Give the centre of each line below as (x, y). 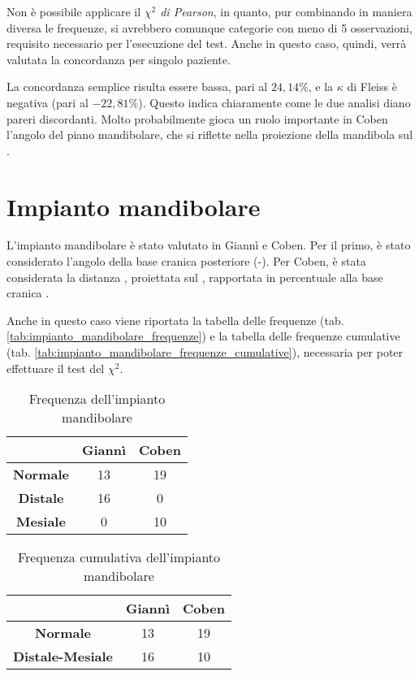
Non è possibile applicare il (74, 11)
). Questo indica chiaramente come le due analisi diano (274, 102)
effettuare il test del (56, 368)
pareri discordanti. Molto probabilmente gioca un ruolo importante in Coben (197, 118)
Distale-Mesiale (63, 656)
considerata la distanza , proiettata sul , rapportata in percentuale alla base (195, 277)
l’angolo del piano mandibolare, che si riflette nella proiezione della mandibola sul (210, 134)
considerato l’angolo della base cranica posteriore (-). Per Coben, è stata (186, 261)
